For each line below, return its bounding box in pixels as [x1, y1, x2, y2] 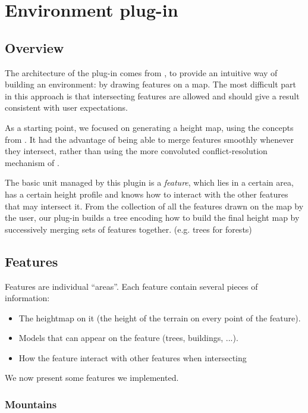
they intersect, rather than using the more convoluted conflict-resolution [5, 145, 268, 157]
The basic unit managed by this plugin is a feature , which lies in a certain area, [5, 176, 294, 189]
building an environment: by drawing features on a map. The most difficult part [5, 78, 296, 90]
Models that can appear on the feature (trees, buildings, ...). [18, 331, 238, 344]
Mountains [5, 396, 57, 411]
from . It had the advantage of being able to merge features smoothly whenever [5, 133, 294, 145]
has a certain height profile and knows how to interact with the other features [5, 187, 288, 200]
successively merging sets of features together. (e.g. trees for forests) [5, 223, 252, 235]
